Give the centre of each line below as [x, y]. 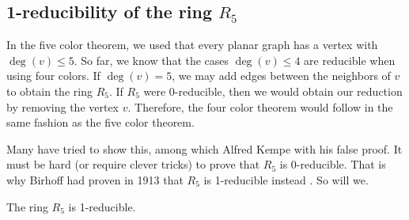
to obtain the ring [49, 91]
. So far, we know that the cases [151, 60]
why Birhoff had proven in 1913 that [95, 179]
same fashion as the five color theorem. [100, 122]
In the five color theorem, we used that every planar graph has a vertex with [192, 45]
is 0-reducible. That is [333, 164]
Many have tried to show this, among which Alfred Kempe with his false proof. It [204, 148]
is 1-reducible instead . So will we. [286, 179]
